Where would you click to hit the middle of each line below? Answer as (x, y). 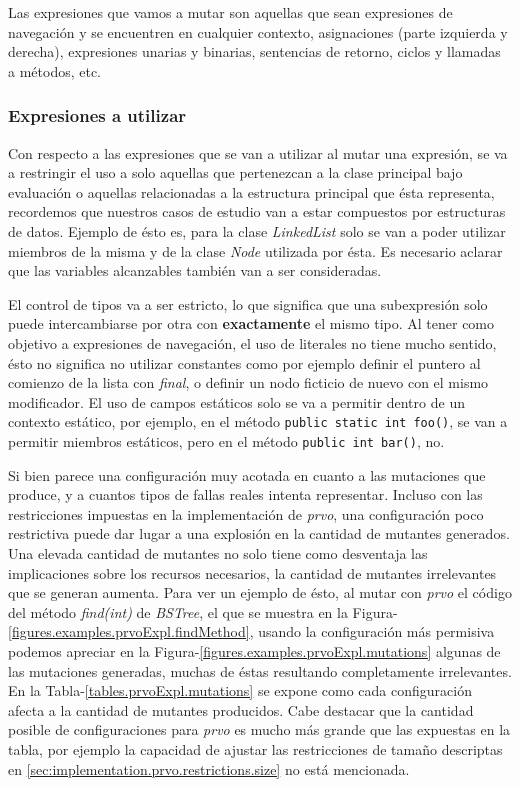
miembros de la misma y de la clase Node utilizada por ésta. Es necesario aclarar (255, 250)
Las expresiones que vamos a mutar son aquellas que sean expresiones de (230, 12)
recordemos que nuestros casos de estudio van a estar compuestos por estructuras (257, 211)
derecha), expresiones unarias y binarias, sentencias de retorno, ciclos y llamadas (254, 51)
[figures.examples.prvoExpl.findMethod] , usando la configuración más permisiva (251, 631)
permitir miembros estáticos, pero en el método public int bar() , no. (226, 440)
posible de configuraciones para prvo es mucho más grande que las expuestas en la (259, 729)
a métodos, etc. (55, 70)
